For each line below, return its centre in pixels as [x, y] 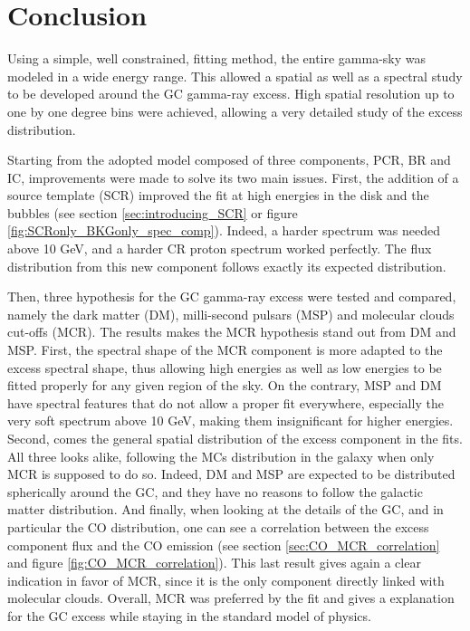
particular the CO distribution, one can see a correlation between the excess [218, 526]
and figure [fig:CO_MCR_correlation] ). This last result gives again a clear [214, 563]
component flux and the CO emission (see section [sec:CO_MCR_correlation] [224, 545]
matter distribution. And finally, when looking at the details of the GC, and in [225, 509]
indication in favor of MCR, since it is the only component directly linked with [226, 580]
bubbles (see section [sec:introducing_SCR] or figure [153, 212]
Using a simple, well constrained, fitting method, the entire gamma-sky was [217, 58]
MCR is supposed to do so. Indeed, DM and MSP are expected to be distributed [231, 474]
